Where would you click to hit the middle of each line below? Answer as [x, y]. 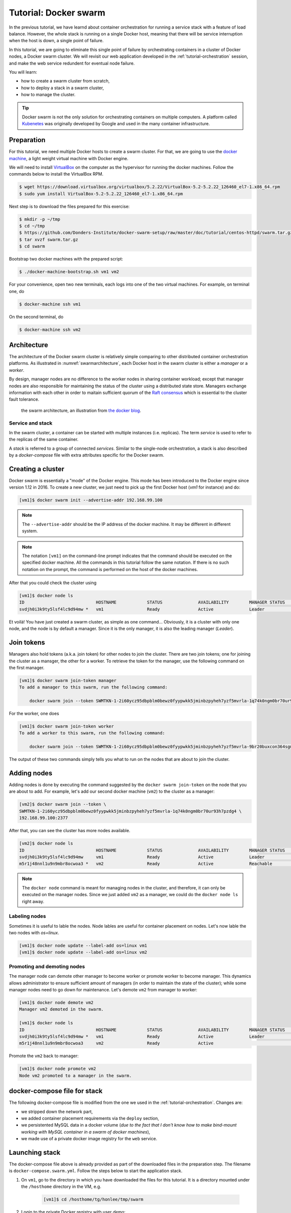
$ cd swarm [32, 246]
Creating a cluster [37, 469]
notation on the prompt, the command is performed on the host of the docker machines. [110, 569]
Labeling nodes [27, 916]
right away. [33, 901]
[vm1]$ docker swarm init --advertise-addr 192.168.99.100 [91, 500]
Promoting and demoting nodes [47, 967]
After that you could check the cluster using [53, 583]
